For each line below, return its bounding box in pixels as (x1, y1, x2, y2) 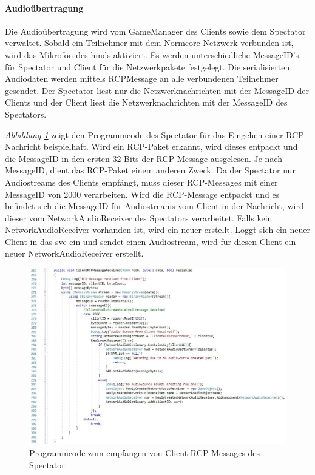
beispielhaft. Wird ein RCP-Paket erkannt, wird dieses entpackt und (43, 140, 298, 153)
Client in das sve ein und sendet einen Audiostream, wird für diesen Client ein (5, 235, 296, 248)
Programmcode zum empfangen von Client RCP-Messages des (29, 446, 260, 459)
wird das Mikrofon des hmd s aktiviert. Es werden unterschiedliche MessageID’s (5, 48, 299, 61)
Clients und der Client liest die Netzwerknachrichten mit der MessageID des (5, 96, 288, 109)
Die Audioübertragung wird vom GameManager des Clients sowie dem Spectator (5, 24, 306, 37)
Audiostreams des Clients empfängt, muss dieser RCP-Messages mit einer (5, 175, 278, 188)
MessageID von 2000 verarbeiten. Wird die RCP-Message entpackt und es (5, 187, 280, 200)
